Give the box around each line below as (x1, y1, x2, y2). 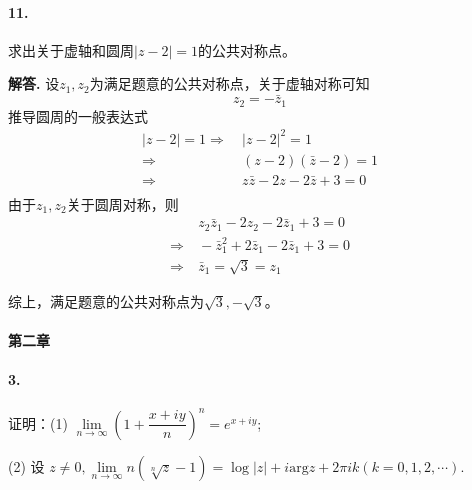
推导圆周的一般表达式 (8, 105, 148, 126)
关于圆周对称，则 (66, 193, 179, 214)
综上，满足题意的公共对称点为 (8, 290, 204, 311)
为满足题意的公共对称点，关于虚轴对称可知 (89, 73, 370, 94)
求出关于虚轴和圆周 (8, 39, 134, 60)
